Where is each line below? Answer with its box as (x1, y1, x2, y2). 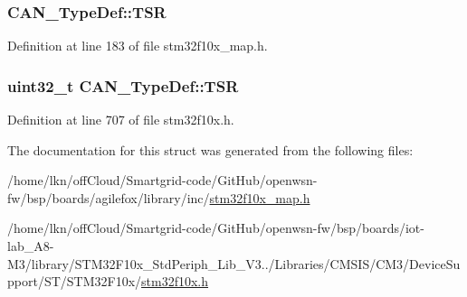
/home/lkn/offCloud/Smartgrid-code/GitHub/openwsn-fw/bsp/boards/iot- (7, 218, 424, 237)
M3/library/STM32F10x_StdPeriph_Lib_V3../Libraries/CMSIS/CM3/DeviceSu (7, 254, 461, 273)
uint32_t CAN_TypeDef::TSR (7, 74, 239, 97)
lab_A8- (7, 237, 54, 255)
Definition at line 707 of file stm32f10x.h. (7, 110, 234, 129)
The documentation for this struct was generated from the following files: (7, 140, 414, 159)
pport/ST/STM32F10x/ (7, 272, 142, 291)
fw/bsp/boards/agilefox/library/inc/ (7, 188, 210, 207)
